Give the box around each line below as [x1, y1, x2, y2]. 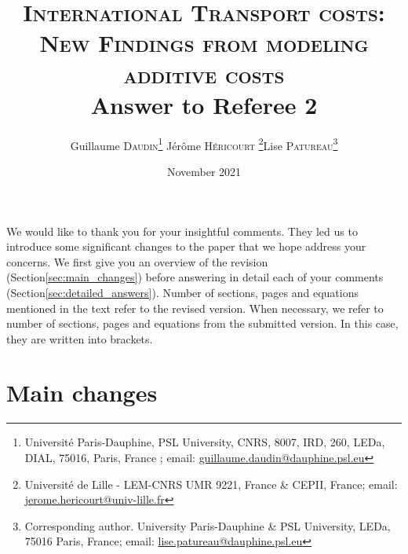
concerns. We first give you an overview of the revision [6, 253, 268, 270]
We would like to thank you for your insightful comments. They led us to [6, 222, 358, 239]
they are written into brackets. [6, 330, 153, 347]
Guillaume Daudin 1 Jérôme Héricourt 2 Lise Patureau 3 [70, 134, 338, 153]
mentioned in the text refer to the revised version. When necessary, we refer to [6, 299, 384, 316]
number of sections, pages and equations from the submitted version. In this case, [6, 315, 399, 332]
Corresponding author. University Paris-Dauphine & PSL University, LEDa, [24, 517, 391, 534]
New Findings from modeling [39, 27, 369, 59]
